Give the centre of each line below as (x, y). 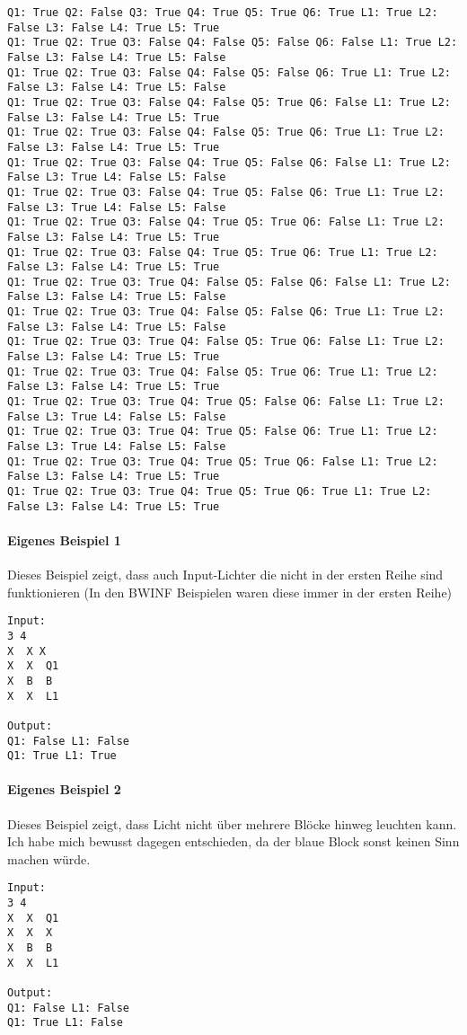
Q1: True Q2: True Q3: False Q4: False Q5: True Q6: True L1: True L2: (226, 133)
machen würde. (49, 858)
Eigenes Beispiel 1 (64, 540)
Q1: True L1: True (62, 756)
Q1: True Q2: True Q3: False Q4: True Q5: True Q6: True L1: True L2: (223, 252)
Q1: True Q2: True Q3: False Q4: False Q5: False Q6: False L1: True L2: (233, 43)
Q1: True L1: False (65, 1023)
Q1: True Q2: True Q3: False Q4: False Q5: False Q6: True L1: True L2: (229, 72)
